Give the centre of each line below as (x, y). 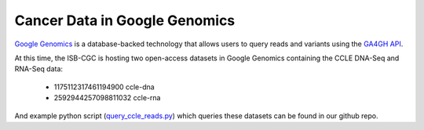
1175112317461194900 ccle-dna (104, 87)
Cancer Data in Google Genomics (125, 20)
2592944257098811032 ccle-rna (107, 98)
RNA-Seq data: (38, 69)
